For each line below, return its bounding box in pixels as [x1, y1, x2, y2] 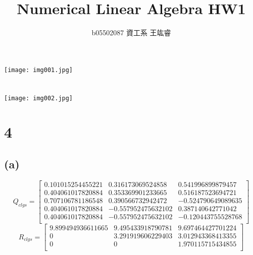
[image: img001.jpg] [4, 66, 73, 74]
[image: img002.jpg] [4, 94, 73, 102]
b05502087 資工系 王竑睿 [91, 27, 171, 38]
